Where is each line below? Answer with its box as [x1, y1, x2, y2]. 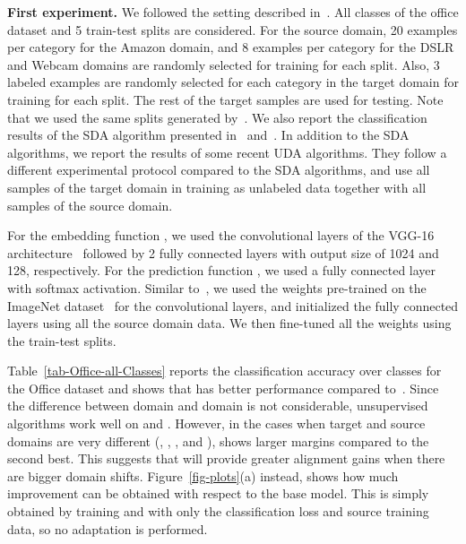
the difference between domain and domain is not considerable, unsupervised [7, 396, 428, 415]
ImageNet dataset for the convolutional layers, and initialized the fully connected [7, 296, 459, 315]
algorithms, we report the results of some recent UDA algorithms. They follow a [7, 142, 447, 161]
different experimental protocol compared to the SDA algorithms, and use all [7, 160, 430, 179]
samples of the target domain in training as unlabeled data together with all [7, 177, 427, 196]
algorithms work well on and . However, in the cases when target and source [7, 414, 426, 433]
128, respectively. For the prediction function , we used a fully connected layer [7, 261, 436, 280]
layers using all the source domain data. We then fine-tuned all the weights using [7, 314, 452, 332]
